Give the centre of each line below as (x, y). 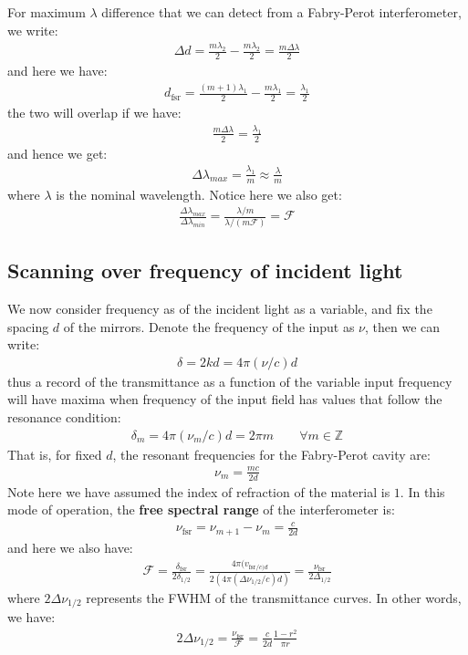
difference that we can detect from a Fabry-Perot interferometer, (281, 12)
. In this (422, 491)
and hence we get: (57, 153)
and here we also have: (70, 547)
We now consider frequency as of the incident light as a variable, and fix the (220, 309)
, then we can (403, 326)
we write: (33, 30)
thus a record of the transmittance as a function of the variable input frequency (230, 381)
